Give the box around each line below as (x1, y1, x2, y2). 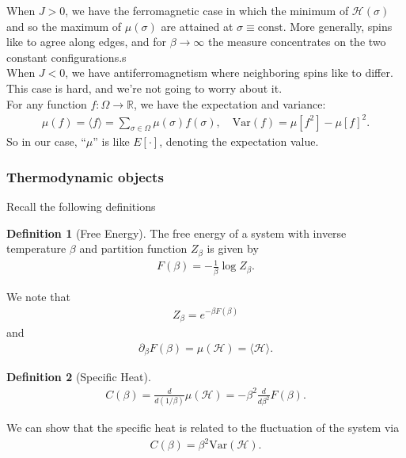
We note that (6, 288, 70, 304)
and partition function (79, 240, 188, 257)
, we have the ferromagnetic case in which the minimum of (65, 2, 349, 18)
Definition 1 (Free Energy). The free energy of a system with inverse (6, 224, 347, 241)
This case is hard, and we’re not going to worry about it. (6, 79, 283, 96)
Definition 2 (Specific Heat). (6, 368, 151, 385)
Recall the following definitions (6, 198, 156, 215)
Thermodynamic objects (6, 167, 164, 186)
